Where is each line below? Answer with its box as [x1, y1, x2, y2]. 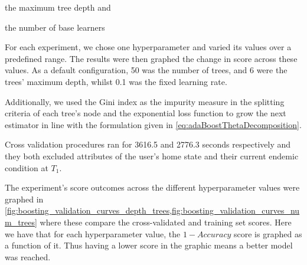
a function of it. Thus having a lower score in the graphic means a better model [5, 239, 293, 251]
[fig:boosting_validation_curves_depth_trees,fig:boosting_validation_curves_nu [5, 204, 300, 217]
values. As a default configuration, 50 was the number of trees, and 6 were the [5, 64, 288, 76]
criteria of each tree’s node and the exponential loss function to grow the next [5, 107, 286, 119]
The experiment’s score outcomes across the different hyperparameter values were [5, 181, 300, 194]
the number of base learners [5, 21, 105, 33]
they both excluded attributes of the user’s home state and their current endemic [5, 149, 299, 162]
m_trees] [5, 215, 37, 228]
